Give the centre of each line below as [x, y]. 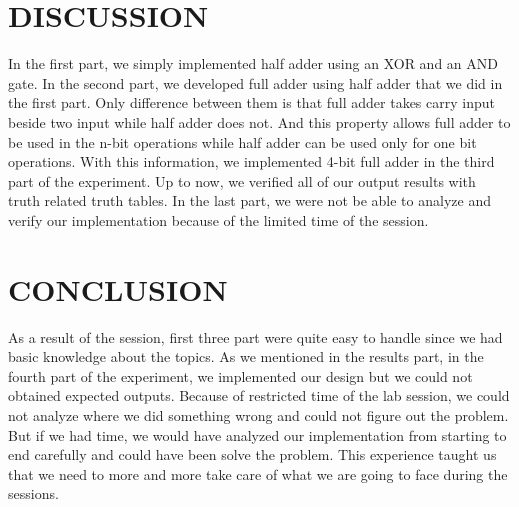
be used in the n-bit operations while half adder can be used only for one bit [242, 141]
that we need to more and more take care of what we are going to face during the [258, 473]
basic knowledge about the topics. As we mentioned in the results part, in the [246, 356]
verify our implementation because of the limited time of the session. [218, 219]
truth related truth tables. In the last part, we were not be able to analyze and [249, 200]
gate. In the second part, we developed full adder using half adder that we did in [255, 82]
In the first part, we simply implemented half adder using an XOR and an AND [253, 63]
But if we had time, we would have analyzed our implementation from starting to [257, 434]
